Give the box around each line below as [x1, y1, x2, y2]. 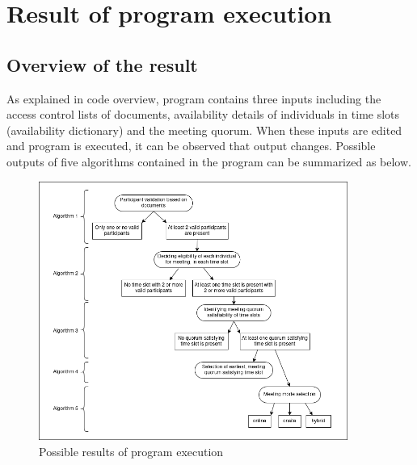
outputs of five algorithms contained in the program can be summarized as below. [6, 153, 411, 170]
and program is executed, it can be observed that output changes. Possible [6, 137, 376, 154]
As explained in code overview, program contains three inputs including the [6, 90, 381, 107]
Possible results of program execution [39, 442, 224, 459]
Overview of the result [6, 52, 198, 77]
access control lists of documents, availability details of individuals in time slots [6, 106, 400, 123]
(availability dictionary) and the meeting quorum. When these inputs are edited [6, 121, 402, 138]
